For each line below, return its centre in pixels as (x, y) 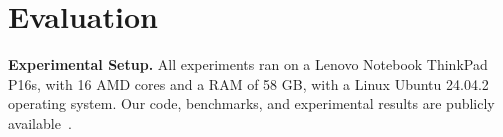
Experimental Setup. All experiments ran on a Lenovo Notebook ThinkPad (248, 64)
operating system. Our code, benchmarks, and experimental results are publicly (251, 103)
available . (40, 122)
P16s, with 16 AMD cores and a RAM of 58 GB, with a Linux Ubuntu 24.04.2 (248, 83)
